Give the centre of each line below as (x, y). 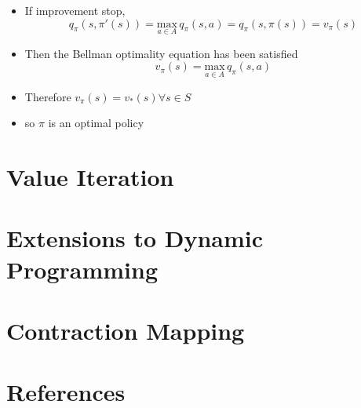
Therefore (48, 96)
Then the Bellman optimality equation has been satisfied (161, 53)
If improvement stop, (75, 10)
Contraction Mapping (126, 330)
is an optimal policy (96, 123)
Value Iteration (90, 177)
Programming (82, 269)
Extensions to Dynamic (135, 238)
